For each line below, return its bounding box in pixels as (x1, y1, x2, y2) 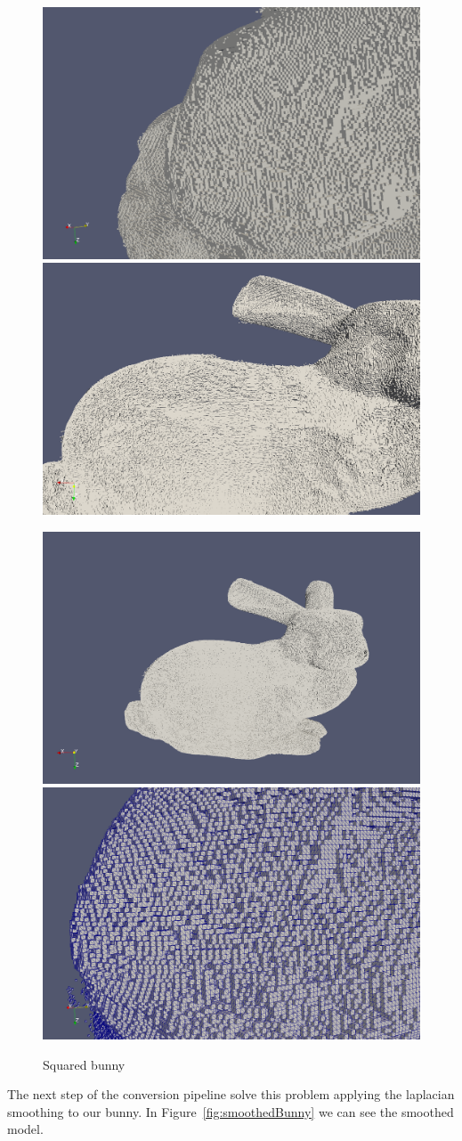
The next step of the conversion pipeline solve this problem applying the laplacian (7, 1085, 455, 1104)
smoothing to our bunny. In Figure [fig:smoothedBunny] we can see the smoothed (7, 1102, 454, 1121)
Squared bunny (43, 1055, 126, 1073)
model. (7, 1120, 44, 1138)
